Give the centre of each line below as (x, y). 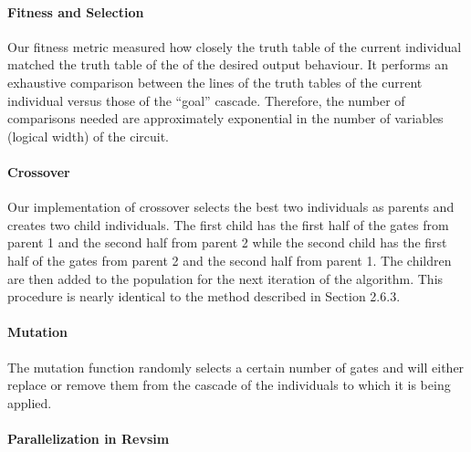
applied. (30, 402)
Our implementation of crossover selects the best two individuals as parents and (231, 207)
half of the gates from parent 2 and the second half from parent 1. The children (230, 260)
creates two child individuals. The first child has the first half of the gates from (228, 224)
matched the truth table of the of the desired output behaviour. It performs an (228, 64)
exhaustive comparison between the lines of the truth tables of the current (215, 82)
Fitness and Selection (76, 11)
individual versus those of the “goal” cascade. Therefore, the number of (206, 100)
